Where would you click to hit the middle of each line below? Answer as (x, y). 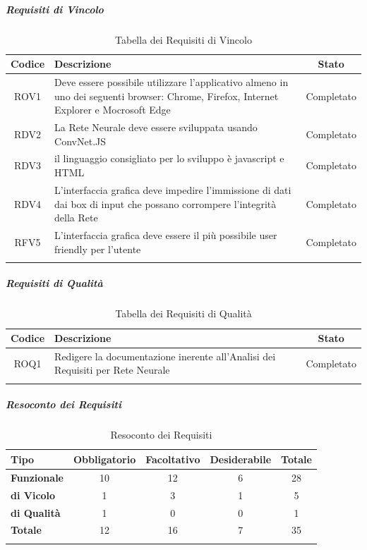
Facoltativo (173, 459)
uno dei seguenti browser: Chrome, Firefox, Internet (167, 96)
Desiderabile (241, 459)
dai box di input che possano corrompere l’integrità (166, 203)
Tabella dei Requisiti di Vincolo (183, 39)
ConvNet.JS (80, 141)
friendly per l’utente (98, 249)
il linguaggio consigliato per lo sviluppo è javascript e (169, 158)
